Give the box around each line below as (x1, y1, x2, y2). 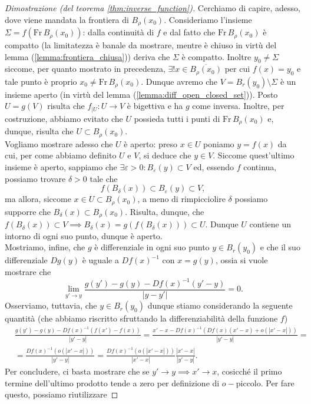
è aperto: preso (124, 137, 178, 150)
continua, (243, 161, 277, 173)
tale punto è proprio (5, 75, 77, 87)
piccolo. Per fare (236, 376, 295, 389)
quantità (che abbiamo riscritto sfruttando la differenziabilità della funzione (5, 312, 278, 324)
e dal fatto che (163, 26, 216, 38)
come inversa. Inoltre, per (192, 100, 284, 112)
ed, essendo (193, 161, 234, 173)
